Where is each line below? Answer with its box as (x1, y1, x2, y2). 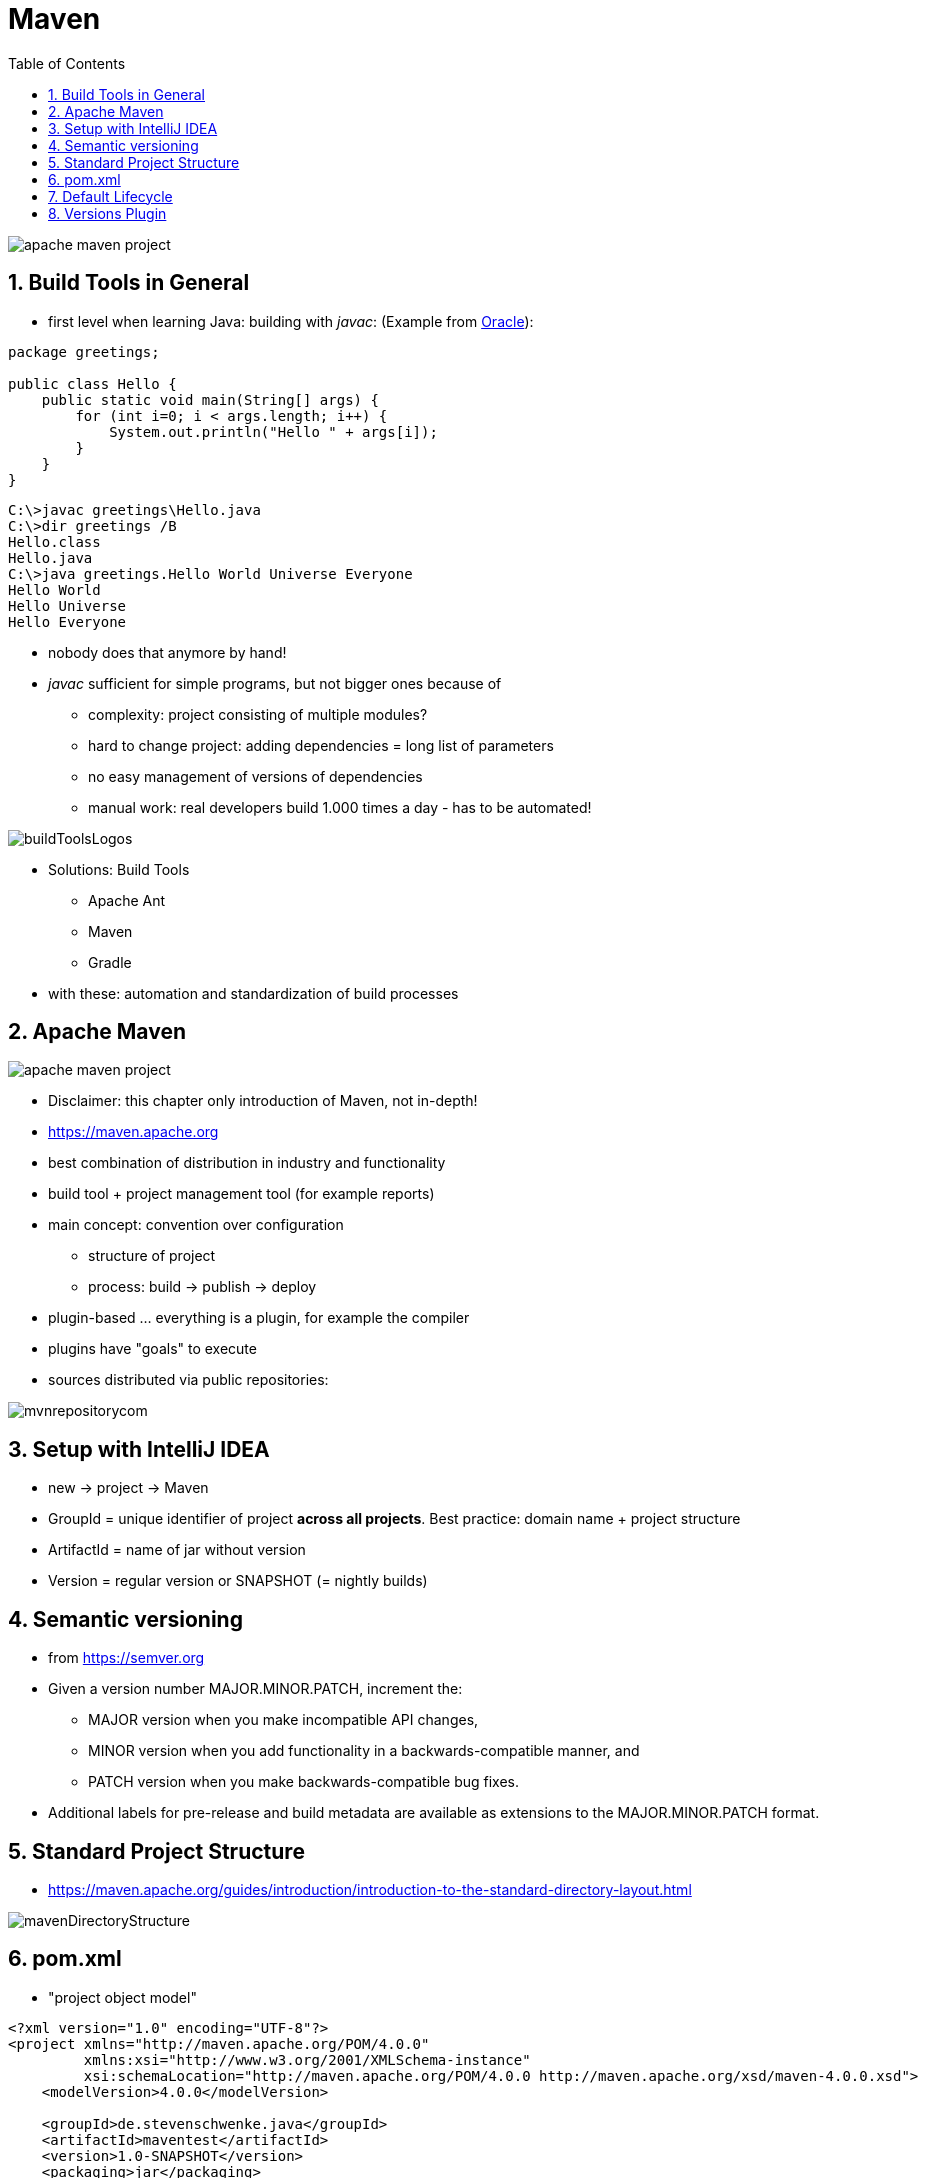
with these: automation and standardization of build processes (48, 984, 459, 1002)
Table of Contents (8, 54, 126, 72)
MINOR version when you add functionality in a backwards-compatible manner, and (88, 1742, 640, 1760)
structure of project (88, 1247, 216, 1265)
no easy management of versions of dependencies (88, 767, 423, 785)
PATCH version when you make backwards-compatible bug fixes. (88, 1773, 520, 1791)
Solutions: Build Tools (48, 860, 190, 878)
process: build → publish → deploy (88, 1278, 317, 1296)
